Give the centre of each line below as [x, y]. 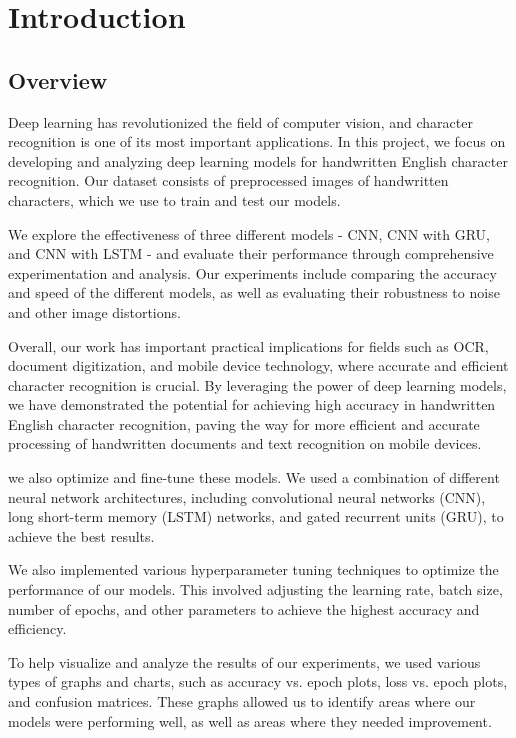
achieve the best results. [81, 535]
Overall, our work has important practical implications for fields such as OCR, [248, 345]
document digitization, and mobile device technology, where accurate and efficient [258, 365]
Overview [58, 79]
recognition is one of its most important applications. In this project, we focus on [257, 141]
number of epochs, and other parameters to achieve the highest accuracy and [244, 608]
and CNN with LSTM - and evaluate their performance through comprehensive [251, 253]
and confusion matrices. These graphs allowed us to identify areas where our [242, 701]
